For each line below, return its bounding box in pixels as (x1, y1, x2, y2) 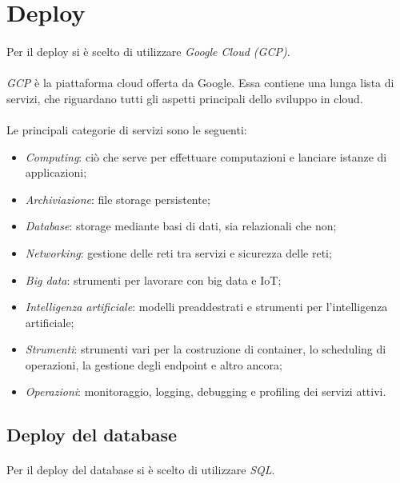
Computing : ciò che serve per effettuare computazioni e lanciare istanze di (25, 148, 387, 165)
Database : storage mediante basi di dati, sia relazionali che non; (25, 218, 337, 234)
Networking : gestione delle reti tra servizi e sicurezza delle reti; (25, 244, 332, 261)
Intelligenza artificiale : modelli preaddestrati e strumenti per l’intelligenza (25, 298, 388, 315)
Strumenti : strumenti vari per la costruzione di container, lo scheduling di (25, 341, 386, 357)
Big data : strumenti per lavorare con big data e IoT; (25, 271, 282, 288)
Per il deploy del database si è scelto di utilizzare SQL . (6, 461, 275, 478)
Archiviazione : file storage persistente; (25, 190, 210, 207)
